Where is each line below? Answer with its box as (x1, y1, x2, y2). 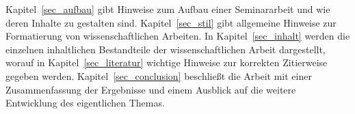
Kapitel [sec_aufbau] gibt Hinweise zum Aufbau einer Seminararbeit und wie (5, 2, 330, 16)
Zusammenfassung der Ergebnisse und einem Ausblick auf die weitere (5, 82, 296, 96)
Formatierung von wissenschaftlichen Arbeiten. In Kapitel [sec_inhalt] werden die (5, 29, 350, 43)
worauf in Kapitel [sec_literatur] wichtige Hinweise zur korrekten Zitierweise (5, 55, 328, 70)
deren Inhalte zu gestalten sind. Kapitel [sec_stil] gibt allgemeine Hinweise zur (5, 15, 337, 29)
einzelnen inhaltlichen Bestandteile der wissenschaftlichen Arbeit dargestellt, (5, 42, 326, 56)
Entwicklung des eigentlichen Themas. (5, 96, 165, 110)
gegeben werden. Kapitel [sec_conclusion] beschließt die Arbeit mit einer (5, 68, 312, 83)
